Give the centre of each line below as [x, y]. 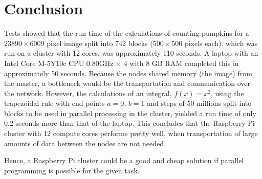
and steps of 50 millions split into [199, 103]
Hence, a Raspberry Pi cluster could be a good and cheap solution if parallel [124, 160]
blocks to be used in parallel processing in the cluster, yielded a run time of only [130, 113]
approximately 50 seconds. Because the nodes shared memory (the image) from [128, 73]
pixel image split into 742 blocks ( [100, 43]
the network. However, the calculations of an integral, [88, 93]
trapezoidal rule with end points [54, 103]
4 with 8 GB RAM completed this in [181, 63]
